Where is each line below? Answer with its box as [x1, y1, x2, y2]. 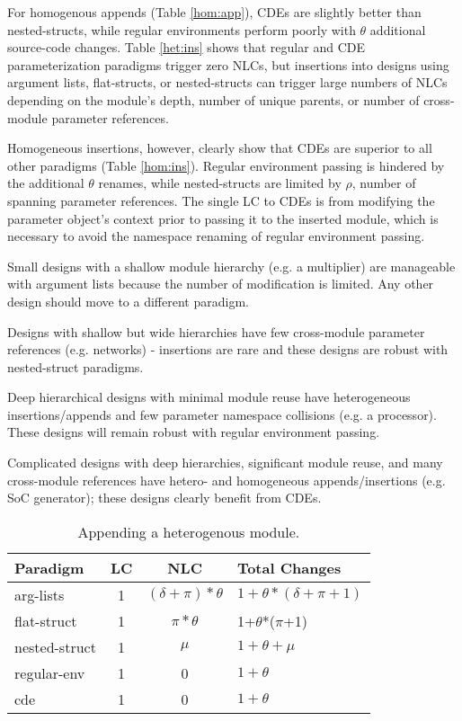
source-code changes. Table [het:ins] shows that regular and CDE [7, 38, 365, 57]
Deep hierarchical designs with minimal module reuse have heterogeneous [7, 387, 411, 406]
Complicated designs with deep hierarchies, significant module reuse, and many [7, 453, 443, 472]
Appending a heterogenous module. [77, 521, 300, 542]
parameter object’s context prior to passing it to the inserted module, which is [7, 209, 439, 227]
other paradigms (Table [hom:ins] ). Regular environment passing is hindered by [7, 156, 445, 174]
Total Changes [236, 556, 342, 578]
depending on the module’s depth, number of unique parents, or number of [7, 90, 420, 109]
